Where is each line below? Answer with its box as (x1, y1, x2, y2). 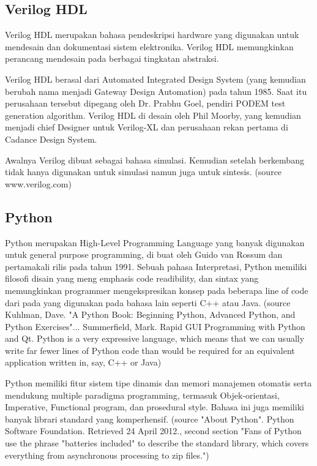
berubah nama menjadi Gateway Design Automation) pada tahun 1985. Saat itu (5, 85, 307, 97)
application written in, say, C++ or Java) (5, 356, 162, 369)
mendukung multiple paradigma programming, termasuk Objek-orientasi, (5, 388, 280, 401)
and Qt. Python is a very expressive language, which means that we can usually (5, 332, 305, 345)
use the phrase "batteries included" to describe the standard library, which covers (5, 437, 309, 449)
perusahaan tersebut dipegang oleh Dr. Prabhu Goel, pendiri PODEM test (5, 97, 286, 110)
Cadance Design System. (5, 132, 97, 145)
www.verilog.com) (5, 177, 72, 190)
